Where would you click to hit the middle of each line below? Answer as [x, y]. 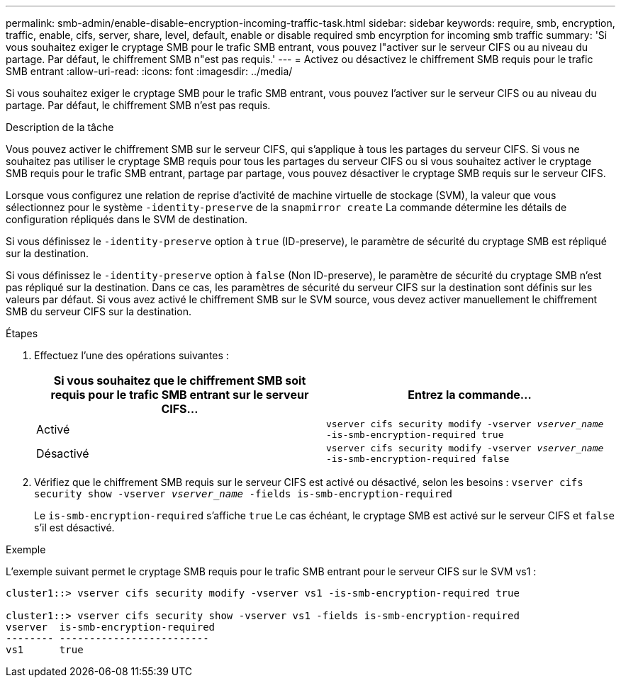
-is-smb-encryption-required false [418, 459]
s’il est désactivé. [74, 527]
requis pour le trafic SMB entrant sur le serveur [180, 395]
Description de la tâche [60, 127]
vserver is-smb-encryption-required [111, 627]
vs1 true [45, 650]
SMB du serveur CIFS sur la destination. [99, 311]
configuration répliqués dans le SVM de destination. [127, 219]
